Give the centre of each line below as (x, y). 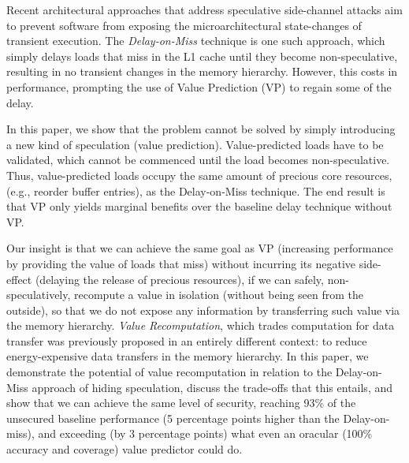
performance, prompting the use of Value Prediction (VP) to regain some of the (199, 86)
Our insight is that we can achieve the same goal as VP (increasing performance (200, 248)
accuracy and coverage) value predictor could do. (125, 449)
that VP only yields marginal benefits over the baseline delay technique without (199, 206)
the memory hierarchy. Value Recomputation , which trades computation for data (201, 325)
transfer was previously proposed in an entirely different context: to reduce (187, 340)
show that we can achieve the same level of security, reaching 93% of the (181, 403)
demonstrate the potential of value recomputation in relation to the (169, 372)
